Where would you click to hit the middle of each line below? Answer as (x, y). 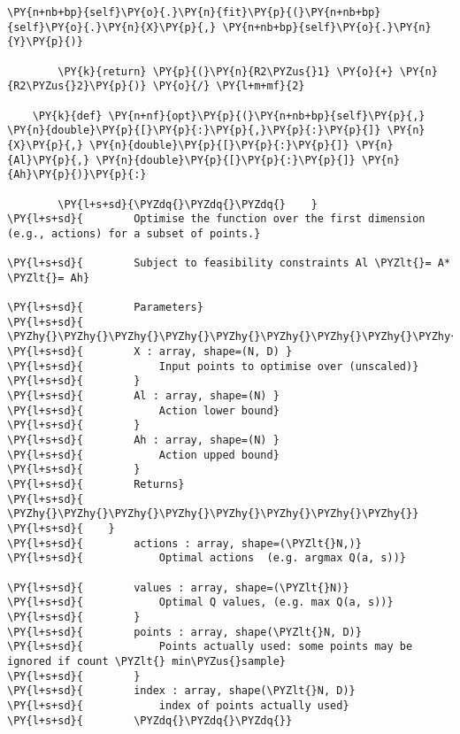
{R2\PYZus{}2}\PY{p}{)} (77, 86)
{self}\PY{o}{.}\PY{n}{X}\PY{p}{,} (112, 27)
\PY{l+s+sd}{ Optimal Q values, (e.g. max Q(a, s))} (200, 603)
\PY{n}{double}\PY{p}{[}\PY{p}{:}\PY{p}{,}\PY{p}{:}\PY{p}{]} (194, 131)
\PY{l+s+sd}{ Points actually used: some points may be (210, 647)
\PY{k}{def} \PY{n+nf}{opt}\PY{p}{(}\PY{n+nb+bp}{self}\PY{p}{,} (229, 116)
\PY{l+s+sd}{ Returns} (96, 484)
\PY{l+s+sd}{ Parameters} (105, 308)
